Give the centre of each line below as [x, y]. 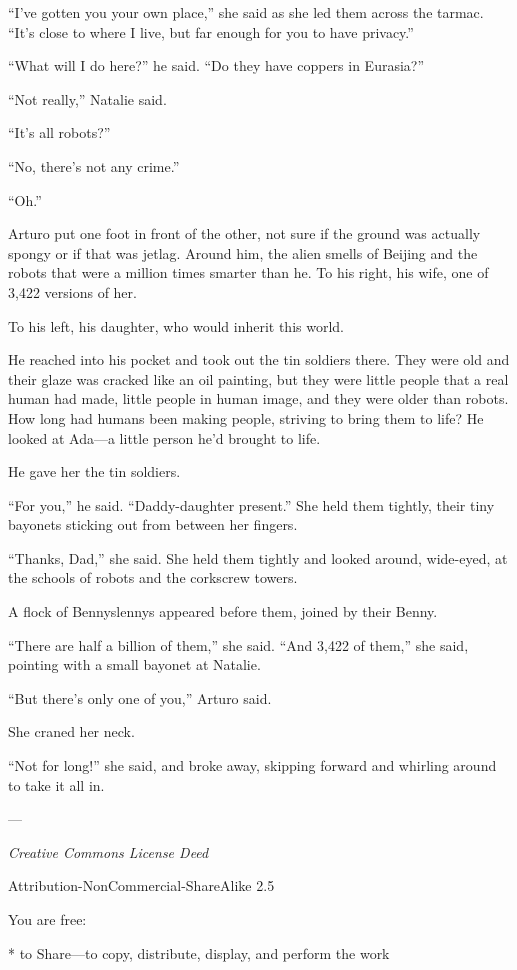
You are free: [47, 919]
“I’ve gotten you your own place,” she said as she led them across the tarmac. [246, 12]
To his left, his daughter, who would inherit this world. [176, 325]
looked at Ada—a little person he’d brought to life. [164, 437]
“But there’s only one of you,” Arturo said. [140, 697]
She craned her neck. [71, 731]
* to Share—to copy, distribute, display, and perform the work [199, 952]
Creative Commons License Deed [108, 851]
